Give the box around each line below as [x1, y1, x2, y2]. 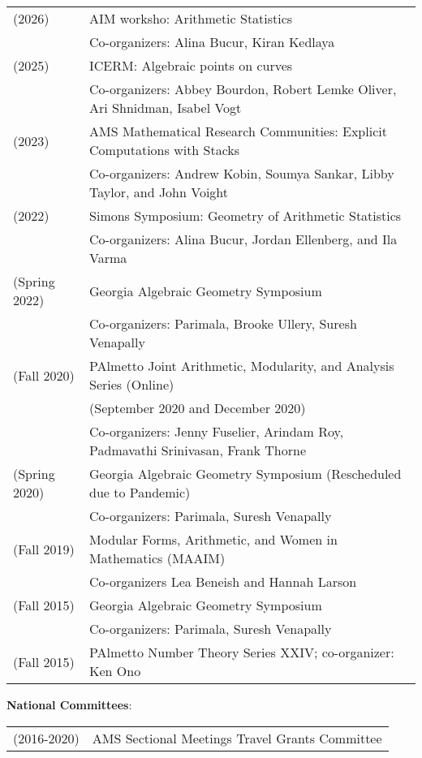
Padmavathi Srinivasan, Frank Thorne [89, 441, 306, 459]
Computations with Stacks [89, 140, 240, 159]
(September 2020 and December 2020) [89, 398, 306, 417]
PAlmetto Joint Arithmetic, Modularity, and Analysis [89, 356, 394, 375]
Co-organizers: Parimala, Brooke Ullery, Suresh [89, 314, 357, 333]
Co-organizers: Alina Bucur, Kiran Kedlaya [89, 32, 335, 51]
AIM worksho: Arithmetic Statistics [89, 9, 293, 28]
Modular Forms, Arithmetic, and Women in [89, 530, 338, 549]
